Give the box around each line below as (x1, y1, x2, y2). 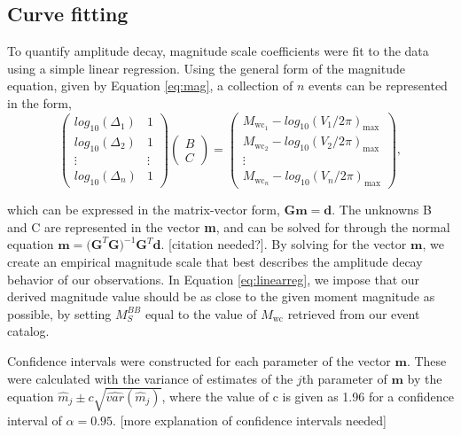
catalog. (7, 322, 50, 340)
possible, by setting (7, 304, 112, 323)
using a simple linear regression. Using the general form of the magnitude (7, 58, 405, 77)
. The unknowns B (332, 200, 432, 219)
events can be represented (308, 76, 448, 95)
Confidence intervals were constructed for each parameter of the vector (7, 351, 391, 370)
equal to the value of (145, 304, 257, 323)
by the (407, 369, 442, 387)
